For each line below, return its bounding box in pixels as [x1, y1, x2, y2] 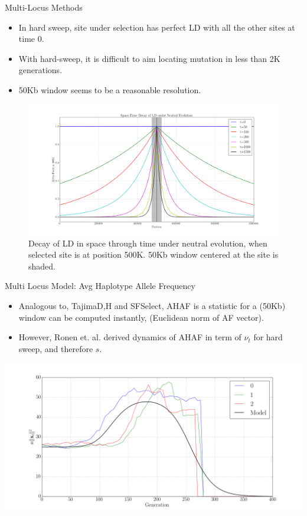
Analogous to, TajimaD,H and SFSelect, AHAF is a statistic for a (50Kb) [18, 300, 286, 312]
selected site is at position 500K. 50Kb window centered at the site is [28, 248, 279, 261]
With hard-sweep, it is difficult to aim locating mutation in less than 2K [18, 52, 280, 64]
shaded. [28, 259, 55, 272]
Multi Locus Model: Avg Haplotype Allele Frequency [5, 280, 195, 292]
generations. [18, 64, 63, 76]
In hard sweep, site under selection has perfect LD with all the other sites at [18, 21, 295, 33]
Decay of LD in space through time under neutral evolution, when [28, 236, 267, 249]
